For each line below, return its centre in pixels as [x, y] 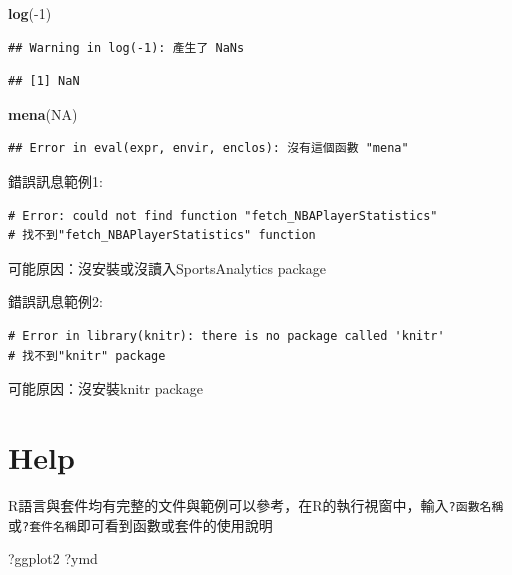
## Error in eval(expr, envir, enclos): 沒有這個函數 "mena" [208, 148]
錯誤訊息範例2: [55, 301]
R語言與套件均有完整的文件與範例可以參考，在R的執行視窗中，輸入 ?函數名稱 [256, 504]
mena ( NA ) [43, 113]
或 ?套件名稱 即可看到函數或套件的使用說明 [140, 524]
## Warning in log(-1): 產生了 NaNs [126, 47]
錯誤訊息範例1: [55, 180]
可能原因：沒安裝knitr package [105, 388]
